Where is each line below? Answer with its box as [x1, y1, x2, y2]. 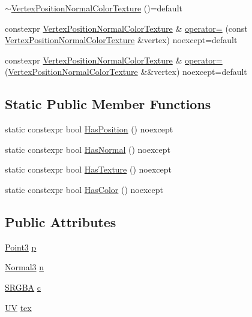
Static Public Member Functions [5, 95, 211, 113]
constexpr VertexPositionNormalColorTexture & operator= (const [5, 22, 248, 34]
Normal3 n [5, 261, 44, 273]
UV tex [5, 301, 32, 313]
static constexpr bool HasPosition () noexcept [5, 123, 173, 135]
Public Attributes [5, 212, 116, 231]
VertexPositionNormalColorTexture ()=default [11, 2, 182, 14]
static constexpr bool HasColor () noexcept [5, 183, 163, 195]
